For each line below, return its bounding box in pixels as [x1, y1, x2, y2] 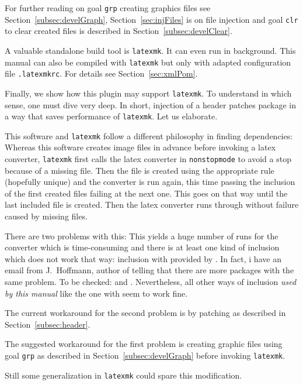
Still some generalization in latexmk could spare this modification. [5, 369, 242, 381]
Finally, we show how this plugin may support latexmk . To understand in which [5, 87, 292, 99]
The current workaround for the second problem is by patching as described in [5, 307, 286, 319]
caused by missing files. [5, 210, 88, 222]
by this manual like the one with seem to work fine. [5, 287, 188, 299]
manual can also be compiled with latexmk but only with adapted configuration [5, 56, 291, 68]
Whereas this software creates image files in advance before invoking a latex [5, 141, 276, 153]
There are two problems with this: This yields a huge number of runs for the [5, 229, 278, 242]
